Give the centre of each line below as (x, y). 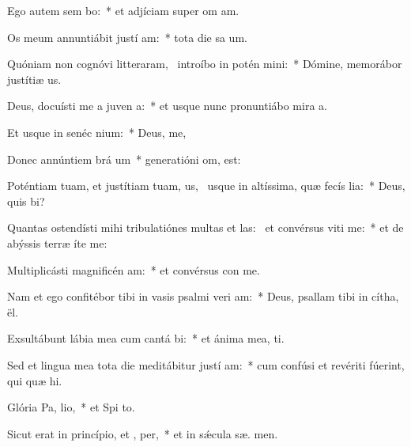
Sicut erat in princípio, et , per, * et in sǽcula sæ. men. (143, 433)
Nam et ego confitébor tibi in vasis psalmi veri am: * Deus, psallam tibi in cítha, (203, 296)
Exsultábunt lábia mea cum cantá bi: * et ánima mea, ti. (146, 338)
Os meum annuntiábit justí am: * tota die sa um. (127, 37)
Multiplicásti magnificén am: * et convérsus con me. (134, 269)
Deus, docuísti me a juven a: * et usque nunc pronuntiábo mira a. (167, 106)
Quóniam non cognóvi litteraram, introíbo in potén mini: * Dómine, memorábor (205, 64)
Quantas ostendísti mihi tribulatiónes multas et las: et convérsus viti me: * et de (205, 227)
